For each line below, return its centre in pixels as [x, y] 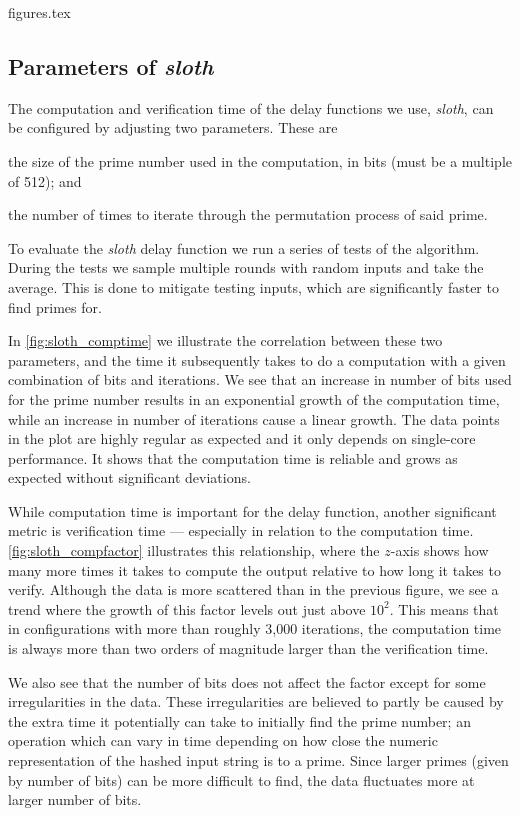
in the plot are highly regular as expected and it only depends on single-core [242, 438]
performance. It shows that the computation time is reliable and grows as [233, 457]
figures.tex [39, 12]
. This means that [444, 608]
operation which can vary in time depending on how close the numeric [223, 740]
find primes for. [55, 306]
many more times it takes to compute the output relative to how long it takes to [254, 569]
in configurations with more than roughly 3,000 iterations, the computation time [255, 628]
